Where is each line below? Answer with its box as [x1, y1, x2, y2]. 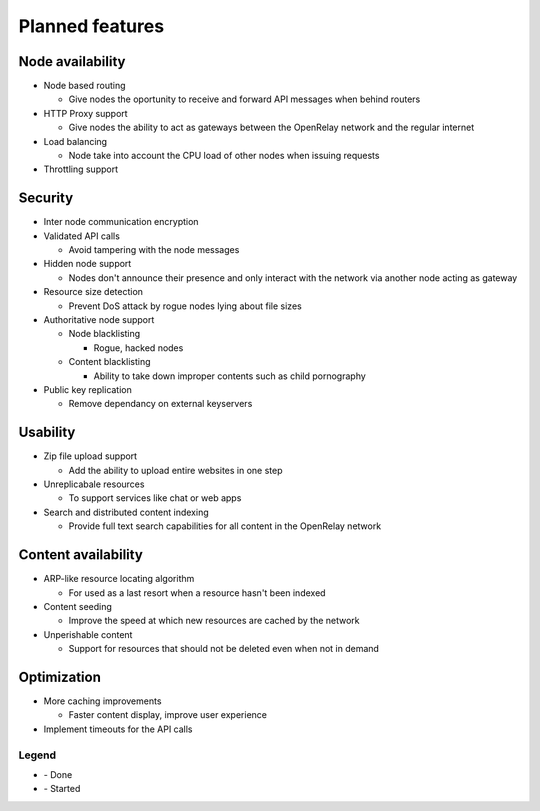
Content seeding [43, 600, 112, 612]
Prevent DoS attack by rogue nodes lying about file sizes [68, 300, 302, 312]
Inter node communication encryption [43, 216, 199, 228]
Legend [18, 748, 57, 762]
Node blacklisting [68, 328, 141, 340]
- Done [43, 768, 73, 780]
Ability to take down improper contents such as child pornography [93, 370, 367, 382]
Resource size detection [43, 286, 144, 298]
